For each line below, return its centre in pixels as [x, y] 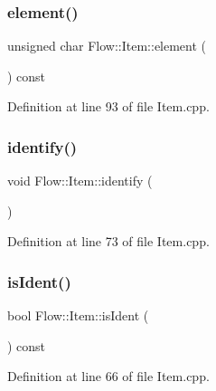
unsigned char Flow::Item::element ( [107, 46]
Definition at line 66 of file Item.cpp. [108, 376]
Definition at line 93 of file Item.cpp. [108, 106]
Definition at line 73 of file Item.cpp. [108, 241]
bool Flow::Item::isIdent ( [78, 315]
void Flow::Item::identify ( [80, 181]
